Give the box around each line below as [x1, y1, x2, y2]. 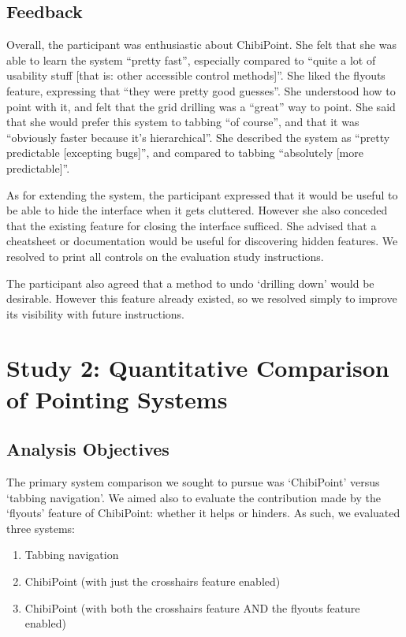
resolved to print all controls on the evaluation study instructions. [6, 248, 324, 264]
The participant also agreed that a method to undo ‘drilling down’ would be [6, 274, 374, 291]
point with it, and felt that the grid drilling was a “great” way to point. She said [6, 98, 396, 114]
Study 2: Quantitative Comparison [6, 352, 389, 384]
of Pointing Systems [6, 382, 228, 415]
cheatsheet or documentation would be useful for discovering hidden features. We [6, 233, 398, 249]
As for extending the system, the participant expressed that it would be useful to [6, 186, 398, 203]
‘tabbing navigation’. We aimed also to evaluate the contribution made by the [6, 489, 381, 505]
